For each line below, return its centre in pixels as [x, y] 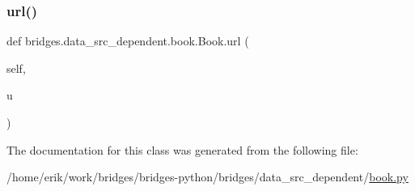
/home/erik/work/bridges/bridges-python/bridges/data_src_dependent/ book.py [207, 177]
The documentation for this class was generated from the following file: [182, 149]
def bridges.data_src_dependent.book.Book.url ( [128, 41]
